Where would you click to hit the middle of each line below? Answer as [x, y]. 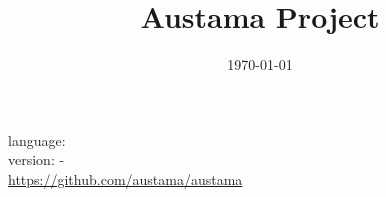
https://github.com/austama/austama [125, 178]
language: [37, 139]
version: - [36, 159]
